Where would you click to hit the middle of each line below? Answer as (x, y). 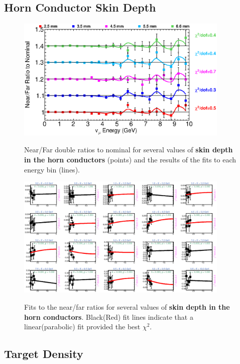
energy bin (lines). (52, 169)
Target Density (44, 354)
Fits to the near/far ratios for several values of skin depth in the (127, 307)
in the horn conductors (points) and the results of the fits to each (130, 159)
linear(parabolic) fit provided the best (82, 327)
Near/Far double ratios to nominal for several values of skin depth (129, 150)
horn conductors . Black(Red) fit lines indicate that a (109, 316)
